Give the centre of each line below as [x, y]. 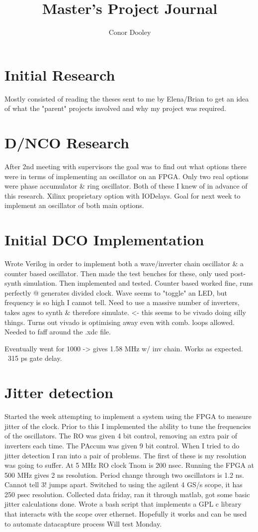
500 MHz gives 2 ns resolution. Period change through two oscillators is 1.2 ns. [124, 475]
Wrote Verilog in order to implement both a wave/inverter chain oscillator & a [124, 264]
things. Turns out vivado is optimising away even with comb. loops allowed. [120, 322]
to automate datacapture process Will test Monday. [83, 523]
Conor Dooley [130, 32]
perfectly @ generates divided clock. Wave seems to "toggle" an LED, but [116, 292]
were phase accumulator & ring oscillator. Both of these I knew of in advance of [126, 186]
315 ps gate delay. [35, 358]
